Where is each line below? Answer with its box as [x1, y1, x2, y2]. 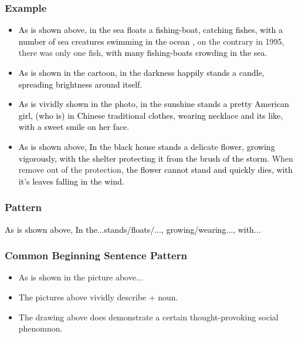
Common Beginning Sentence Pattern [5, 248, 187, 263]
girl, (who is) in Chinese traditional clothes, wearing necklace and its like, [18, 109, 283, 121]
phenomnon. [18, 322, 63, 334]
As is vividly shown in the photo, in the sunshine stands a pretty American [18, 98, 289, 110]
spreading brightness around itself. [18, 78, 143, 90]
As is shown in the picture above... [18, 271, 143, 283]
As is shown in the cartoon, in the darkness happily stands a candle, [18, 66, 265, 78]
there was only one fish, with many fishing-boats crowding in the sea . [18, 46, 267, 59]
